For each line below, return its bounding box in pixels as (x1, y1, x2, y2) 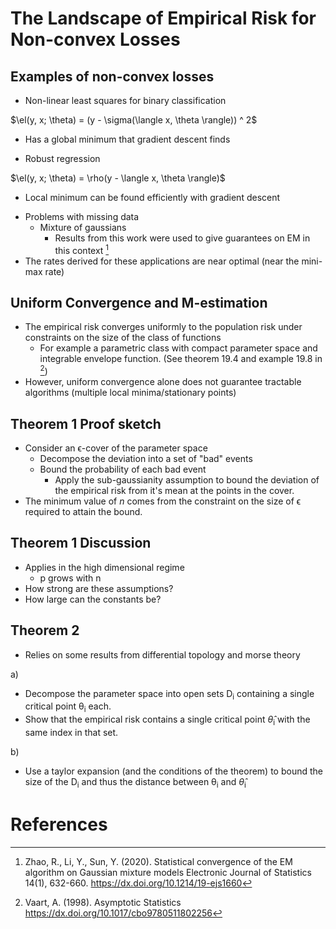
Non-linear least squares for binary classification (24, 95, 227, 106)
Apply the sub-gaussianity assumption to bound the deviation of (54, 473, 320, 486)
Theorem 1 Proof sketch (10, 415, 162, 432)
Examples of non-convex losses (10, 68, 215, 85)
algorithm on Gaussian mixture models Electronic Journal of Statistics (24, 866, 312, 878)
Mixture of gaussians (39, 222, 127, 233)
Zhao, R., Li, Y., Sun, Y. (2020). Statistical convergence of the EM (24, 855, 293, 867)
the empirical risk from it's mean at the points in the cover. (54, 484, 295, 496)
